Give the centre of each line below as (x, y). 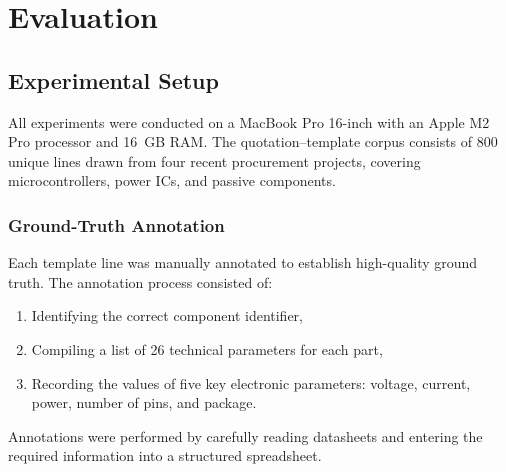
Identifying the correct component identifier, (167, 315)
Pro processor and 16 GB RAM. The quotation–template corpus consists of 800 (253, 141)
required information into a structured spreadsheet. (165, 455)
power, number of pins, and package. (144, 402)
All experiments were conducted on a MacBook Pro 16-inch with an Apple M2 (249, 121)
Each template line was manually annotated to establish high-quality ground (243, 262)
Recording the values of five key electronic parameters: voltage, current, (251, 382)
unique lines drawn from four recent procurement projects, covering (214, 160)
